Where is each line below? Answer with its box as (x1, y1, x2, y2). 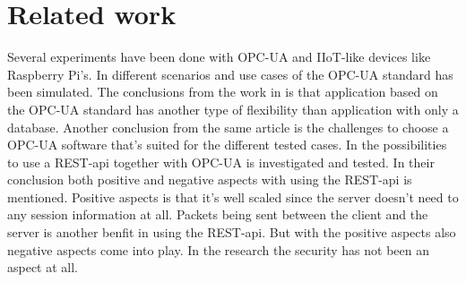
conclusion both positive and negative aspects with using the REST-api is (7, 170, 412, 189)
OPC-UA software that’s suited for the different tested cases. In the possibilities (7, 135, 447, 154)
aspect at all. (7, 258, 79, 277)
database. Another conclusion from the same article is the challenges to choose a (7, 117, 449, 136)
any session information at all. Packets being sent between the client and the (7, 205, 428, 224)
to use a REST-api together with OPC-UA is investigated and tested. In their (7, 152, 435, 171)
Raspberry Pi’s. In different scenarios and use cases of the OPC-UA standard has (7, 64, 453, 83)
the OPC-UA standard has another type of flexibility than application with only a (7, 99, 459, 118)
